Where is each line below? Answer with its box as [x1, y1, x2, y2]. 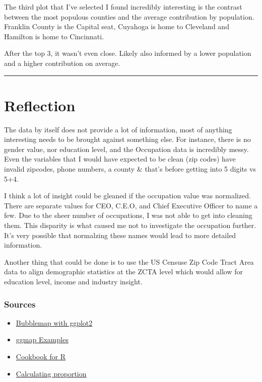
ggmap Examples [16, 334, 69, 345]
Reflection [4, 95, 76, 115]
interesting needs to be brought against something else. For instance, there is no [4, 134, 251, 144]
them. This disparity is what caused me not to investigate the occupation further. [4, 220, 256, 231]
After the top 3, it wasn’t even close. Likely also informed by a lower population [4, 48, 251, 58]
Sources [4, 297, 36, 310]
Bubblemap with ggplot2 [16, 317, 93, 328]
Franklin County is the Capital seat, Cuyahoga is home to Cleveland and [4, 21, 229, 32]
